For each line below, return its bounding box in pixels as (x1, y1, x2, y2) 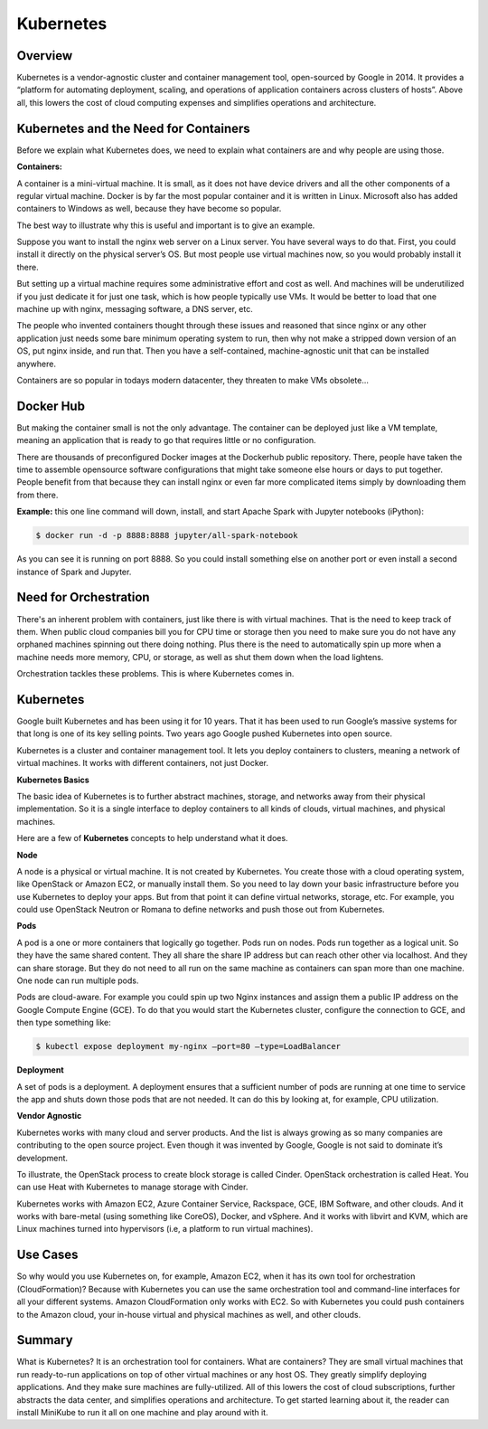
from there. (16, 489, 59, 500)
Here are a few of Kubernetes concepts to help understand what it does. (16, 833, 288, 844)
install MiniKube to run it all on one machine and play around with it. (16, 1407, 268, 1417)
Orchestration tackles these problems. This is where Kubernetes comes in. (16, 668, 295, 679)
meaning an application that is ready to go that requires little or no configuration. (16, 435, 316, 446)
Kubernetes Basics (16, 774, 89, 785)
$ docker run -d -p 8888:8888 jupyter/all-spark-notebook (35, 530, 298, 541)
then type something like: (16, 1017, 112, 1028)
